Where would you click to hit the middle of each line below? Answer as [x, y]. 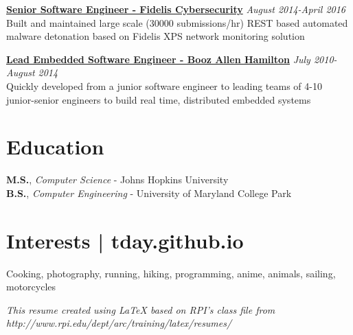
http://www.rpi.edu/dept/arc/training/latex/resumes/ [119, 323]
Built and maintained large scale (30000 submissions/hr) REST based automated [177, 22]
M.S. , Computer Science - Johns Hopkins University [117, 180]
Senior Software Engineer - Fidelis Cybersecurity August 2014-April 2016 [176, 9]
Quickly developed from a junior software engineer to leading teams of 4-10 [164, 85]
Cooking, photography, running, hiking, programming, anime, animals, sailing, [171, 273]
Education [55, 147]
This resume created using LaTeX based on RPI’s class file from [141, 309]
